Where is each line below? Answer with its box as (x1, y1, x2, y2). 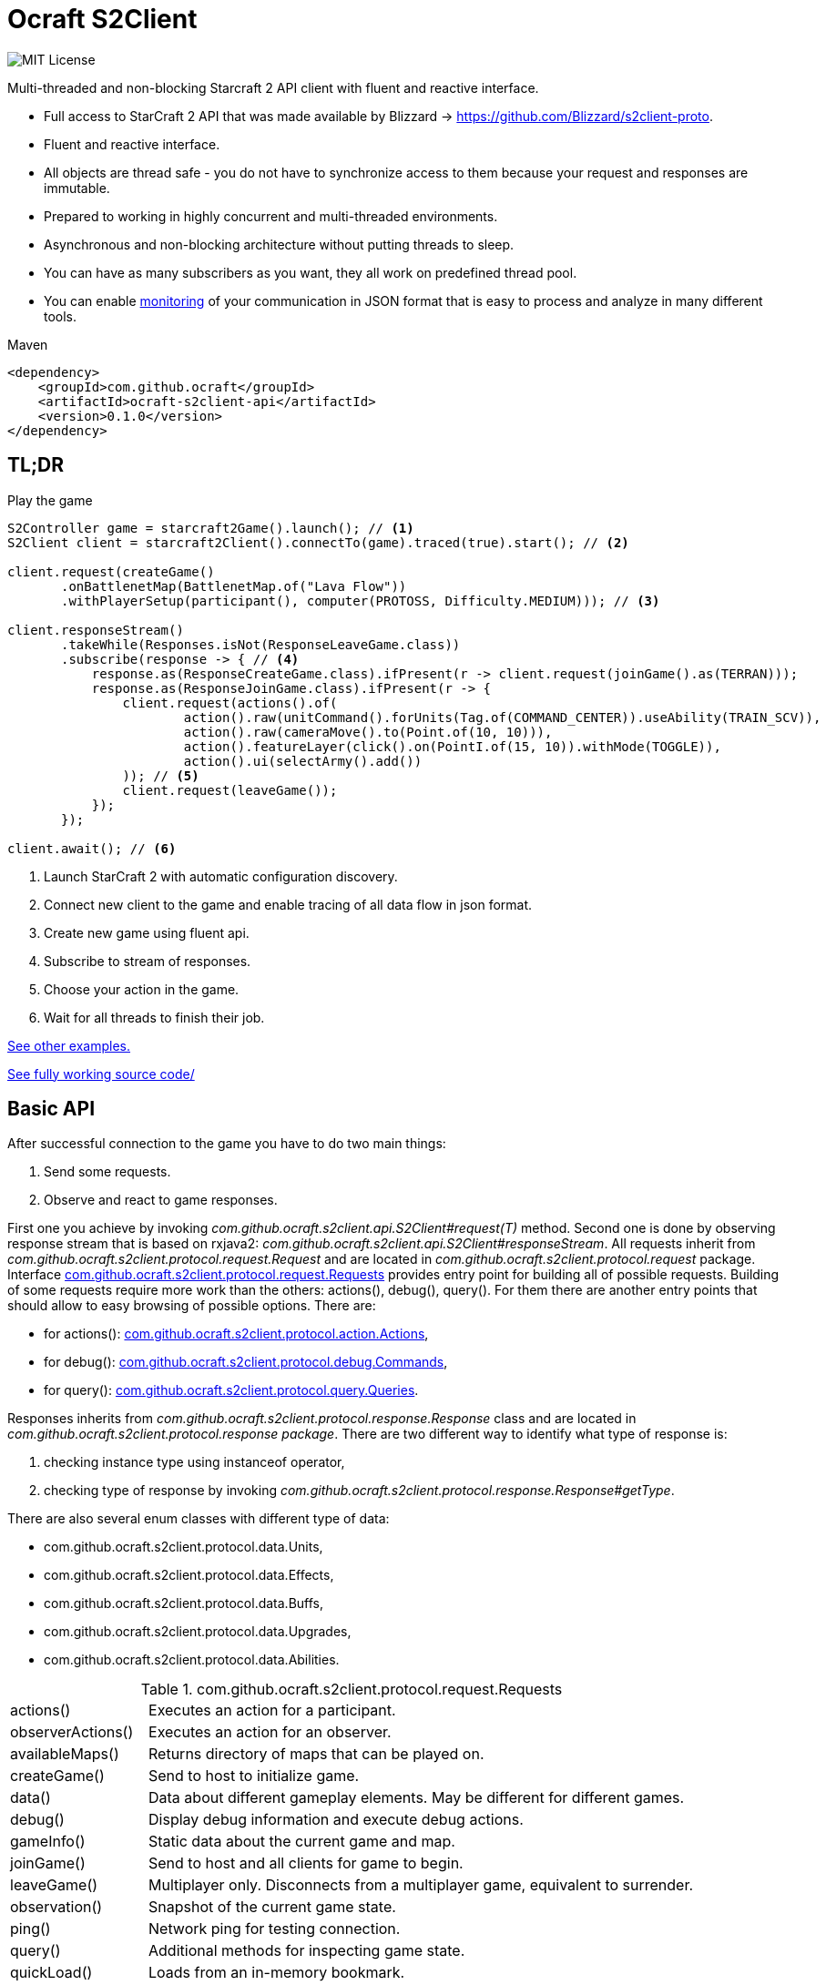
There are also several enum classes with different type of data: (7, 1511, 390, 1527)
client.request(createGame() (7, 564, 215, 579)
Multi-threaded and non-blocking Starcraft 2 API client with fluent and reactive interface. (7, 79, 539, 96)
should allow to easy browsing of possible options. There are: (7, 1298, 376, 1314)
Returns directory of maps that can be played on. (148, 1745, 484, 1764)
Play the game (7, 492, 93, 508)
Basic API (7, 1097, 96, 1121)
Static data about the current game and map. (148, 1832, 455, 1851)
